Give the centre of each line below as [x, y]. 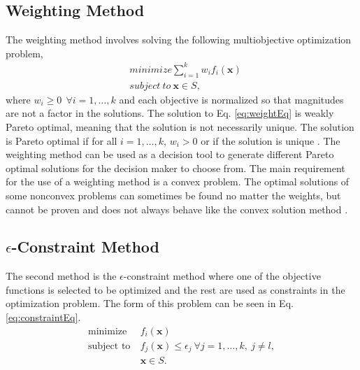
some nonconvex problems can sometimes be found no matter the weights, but [173, 195]
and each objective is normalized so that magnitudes [231, 99]
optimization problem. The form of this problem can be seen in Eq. [150, 303]
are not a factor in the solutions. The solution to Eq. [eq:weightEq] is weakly [170, 113]
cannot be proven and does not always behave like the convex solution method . [177, 209]
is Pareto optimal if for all [62, 140]
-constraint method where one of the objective [222, 276]
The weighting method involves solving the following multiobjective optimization [179, 40]
